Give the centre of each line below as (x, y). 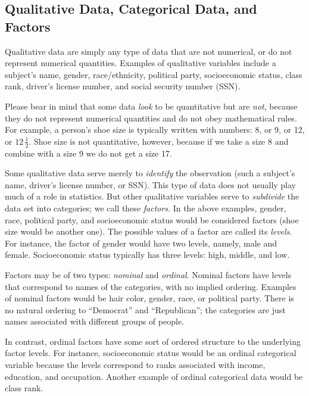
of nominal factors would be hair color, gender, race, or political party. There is (149, 298)
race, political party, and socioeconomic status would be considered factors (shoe (152, 219)
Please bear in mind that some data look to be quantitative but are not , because (151, 106)
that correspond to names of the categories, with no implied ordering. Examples (151, 286)
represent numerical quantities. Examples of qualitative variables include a (141, 63)
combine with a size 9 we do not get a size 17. (88, 153)
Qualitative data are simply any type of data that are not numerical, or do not (149, 51)
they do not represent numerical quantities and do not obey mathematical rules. (151, 118)
